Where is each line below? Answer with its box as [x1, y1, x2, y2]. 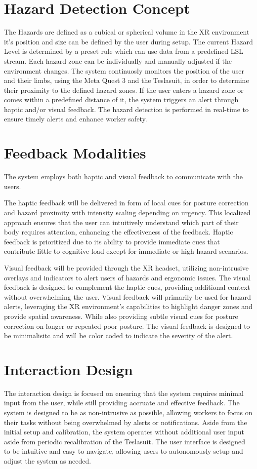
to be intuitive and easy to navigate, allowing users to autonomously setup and [4, 446, 243, 456]
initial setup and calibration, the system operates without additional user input [4, 427, 244, 437]
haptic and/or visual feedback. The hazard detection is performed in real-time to [4, 104, 249, 114]
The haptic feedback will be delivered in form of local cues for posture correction [4, 197, 249, 208]
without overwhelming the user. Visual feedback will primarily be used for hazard [4, 291, 251, 302]
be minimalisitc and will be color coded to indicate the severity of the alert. [4, 330, 233, 341]
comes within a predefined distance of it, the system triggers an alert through [4, 94, 239, 105]
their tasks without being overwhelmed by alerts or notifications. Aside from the [4, 417, 247, 427]
